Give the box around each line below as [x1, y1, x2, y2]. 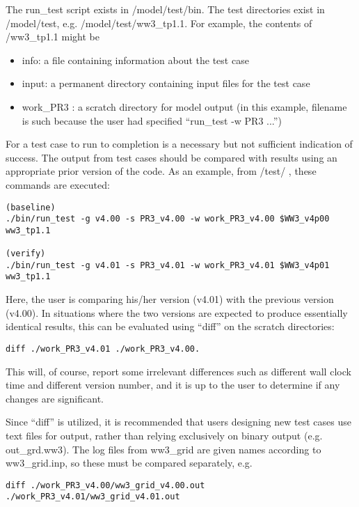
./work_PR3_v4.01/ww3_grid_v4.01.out [6, 492, 180, 502]
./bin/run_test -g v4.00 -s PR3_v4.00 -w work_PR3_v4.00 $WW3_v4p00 [6, 214, 330, 224]
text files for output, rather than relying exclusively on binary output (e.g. [6, 428, 323, 442]
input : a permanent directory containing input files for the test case [22, 76, 310, 91]
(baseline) [6, 202, 56, 212]
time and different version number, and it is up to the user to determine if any [6, 377, 340, 392]
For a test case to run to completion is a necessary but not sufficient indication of [6, 136, 353, 151]
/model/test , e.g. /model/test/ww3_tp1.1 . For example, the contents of [6, 15, 312, 30]
